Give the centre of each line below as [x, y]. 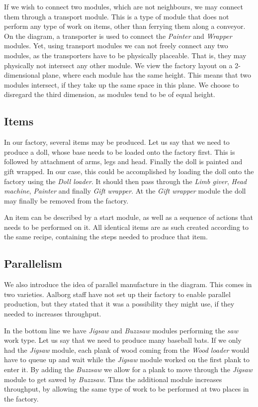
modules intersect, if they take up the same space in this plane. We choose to [122, 84]
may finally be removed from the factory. [66, 200]
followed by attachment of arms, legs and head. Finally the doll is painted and [123, 161]
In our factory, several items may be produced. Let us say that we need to [117, 142]
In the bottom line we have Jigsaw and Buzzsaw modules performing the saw [121, 330]
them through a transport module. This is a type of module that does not [117, 16]
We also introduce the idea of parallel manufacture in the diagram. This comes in [128, 284]
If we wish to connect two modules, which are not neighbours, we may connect [124, 6]
